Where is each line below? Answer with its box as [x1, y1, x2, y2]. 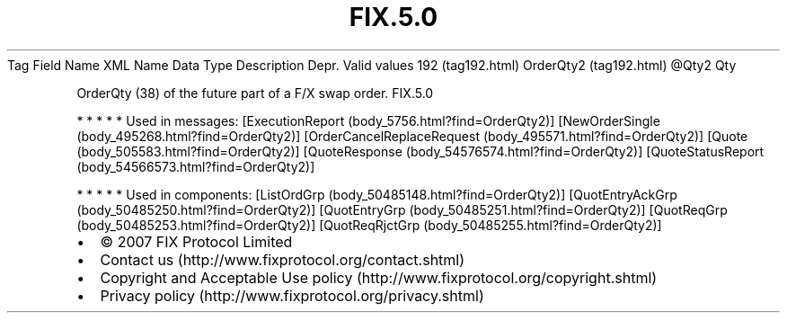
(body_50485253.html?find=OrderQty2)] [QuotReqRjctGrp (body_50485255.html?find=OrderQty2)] [76, 217, 662, 233]
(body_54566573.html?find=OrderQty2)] [76, 158, 315, 174]
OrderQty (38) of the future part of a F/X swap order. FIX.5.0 [76, 84, 434, 101]
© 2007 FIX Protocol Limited [100, 232, 293, 251]
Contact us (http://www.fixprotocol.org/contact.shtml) [100, 250, 465, 269]
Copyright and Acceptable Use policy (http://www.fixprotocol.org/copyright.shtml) [100, 268, 658, 287]
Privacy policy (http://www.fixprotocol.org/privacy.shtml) [100, 286, 484, 305]
